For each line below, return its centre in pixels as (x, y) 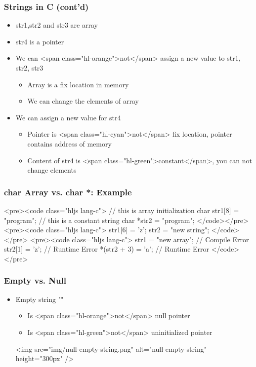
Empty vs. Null (35, 280)
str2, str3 (29, 68)
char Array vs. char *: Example (68, 192)
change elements (52, 170)
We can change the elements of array (83, 101)
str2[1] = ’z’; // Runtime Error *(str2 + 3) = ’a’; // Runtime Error (107, 249)
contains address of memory (69, 143)
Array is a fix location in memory (78, 84)
